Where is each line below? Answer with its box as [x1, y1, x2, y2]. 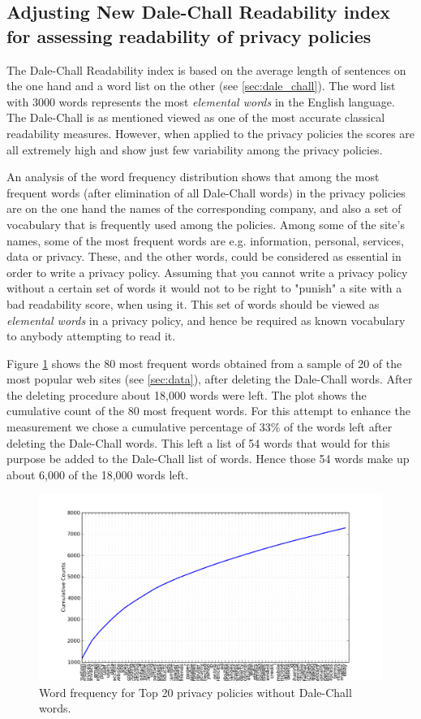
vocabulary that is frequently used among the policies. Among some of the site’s [6, 215, 405, 232]
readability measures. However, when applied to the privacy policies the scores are [6, 124, 415, 141]
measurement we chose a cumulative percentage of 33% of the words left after [6, 418, 393, 435]
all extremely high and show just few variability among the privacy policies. [6, 141, 383, 158]
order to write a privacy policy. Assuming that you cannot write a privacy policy [6, 263, 408, 280]
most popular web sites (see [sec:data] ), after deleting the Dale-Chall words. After [6, 370, 413, 388]
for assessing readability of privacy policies [6, 23, 372, 48]
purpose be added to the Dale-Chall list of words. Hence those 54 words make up [6, 450, 410, 467]
